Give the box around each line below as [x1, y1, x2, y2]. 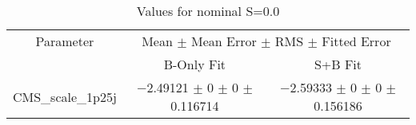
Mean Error [190, 32, 257, 50]
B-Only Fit [163, 55, 226, 73]
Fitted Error [322, 32, 391, 50]
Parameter [35, 32, 94, 50]
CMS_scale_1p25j [13, 87, 117, 106]
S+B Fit [314, 55, 362, 73]
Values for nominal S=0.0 [136, 2, 280, 20]
